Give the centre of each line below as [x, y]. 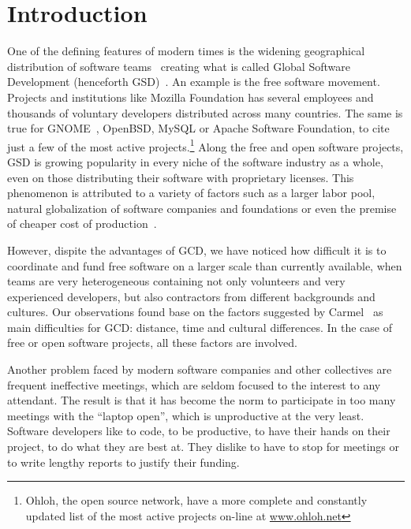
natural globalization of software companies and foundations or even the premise [202, 208]
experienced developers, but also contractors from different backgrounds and [191, 296]
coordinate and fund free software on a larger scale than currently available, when [205, 265]
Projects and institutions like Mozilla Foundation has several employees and [191, 97]
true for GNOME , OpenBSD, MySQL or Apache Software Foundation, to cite [198, 128]
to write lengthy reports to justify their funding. [123, 462]
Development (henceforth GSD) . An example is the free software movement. [194, 82]
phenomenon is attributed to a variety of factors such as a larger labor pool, [191, 193]
